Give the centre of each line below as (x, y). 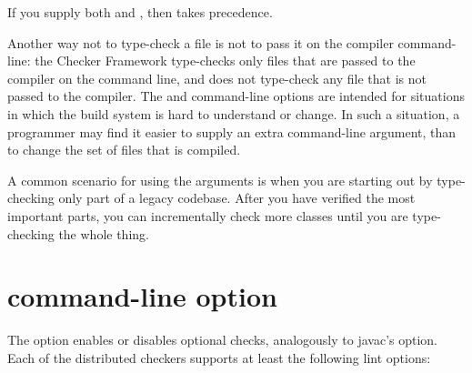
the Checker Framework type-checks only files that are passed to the (225, 60)
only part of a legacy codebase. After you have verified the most (237, 198)
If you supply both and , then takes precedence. (140, 12)
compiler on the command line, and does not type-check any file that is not (217, 78)
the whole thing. (104, 233)
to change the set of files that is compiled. (124, 150)
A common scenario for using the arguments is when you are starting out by (220, 180)
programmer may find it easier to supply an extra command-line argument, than (232, 131)
